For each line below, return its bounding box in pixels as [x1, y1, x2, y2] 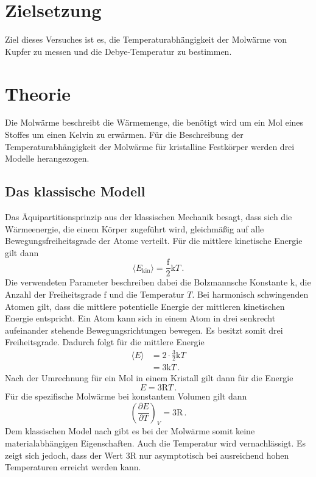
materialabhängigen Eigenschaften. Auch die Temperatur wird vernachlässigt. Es [5, 437, 306, 449]
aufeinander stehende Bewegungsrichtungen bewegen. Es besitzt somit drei [5, 323, 283, 336]
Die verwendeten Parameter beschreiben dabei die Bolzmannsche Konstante [5, 276, 288, 289]
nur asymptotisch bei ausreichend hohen [139, 448, 289, 461]
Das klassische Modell [5, 182, 146, 201]
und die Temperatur [109, 288, 184, 301]
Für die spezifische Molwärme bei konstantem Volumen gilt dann [5, 390, 247, 403]
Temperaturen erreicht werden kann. [5, 461, 141, 473]
